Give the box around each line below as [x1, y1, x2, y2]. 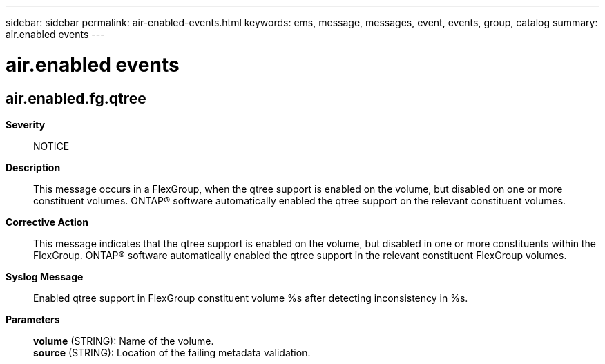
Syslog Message [6, 270, 84, 282]
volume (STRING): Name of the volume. [33, 334, 214, 347]
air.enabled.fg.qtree [6, 89, 146, 107]
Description [6, 161, 61, 173]
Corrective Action [6, 215, 88, 228]
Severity [6, 118, 46, 131]
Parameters [6, 313, 60, 325]
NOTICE [33, 140, 70, 152]
